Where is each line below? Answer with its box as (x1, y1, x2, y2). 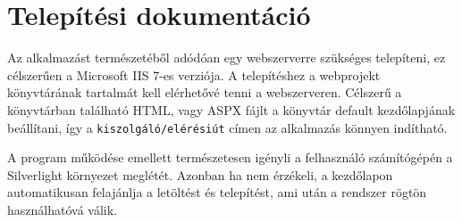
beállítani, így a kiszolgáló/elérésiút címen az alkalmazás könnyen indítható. (7, 118, 448, 136)
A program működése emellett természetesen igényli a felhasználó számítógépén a (7, 148, 453, 167)
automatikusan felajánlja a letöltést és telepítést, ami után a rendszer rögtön (7, 183, 427, 201)
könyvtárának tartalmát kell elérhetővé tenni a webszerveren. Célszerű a (7, 83, 402, 102)
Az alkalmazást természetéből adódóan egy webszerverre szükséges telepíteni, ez (7, 48, 446, 67)
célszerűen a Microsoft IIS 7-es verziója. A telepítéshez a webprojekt (7, 65, 381, 84)
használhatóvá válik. (7, 200, 117, 218)
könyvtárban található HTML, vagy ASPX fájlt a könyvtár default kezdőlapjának (7, 100, 456, 119)
